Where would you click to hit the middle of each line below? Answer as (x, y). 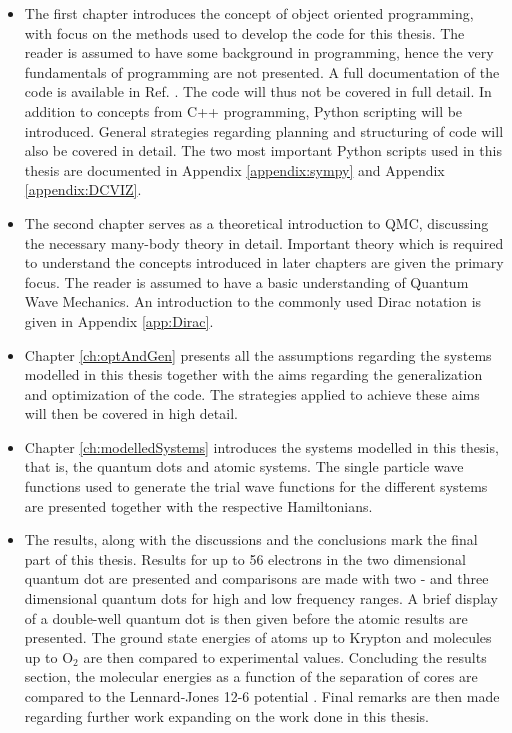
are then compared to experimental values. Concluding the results (285, 656)
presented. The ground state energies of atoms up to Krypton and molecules (258, 637)
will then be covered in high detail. (131, 413)
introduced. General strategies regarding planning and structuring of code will (264, 130)
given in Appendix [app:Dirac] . (119, 320)
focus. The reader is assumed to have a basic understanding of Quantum (246, 281)
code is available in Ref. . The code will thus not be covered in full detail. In (258, 91)
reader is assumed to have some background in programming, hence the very (259, 52)
